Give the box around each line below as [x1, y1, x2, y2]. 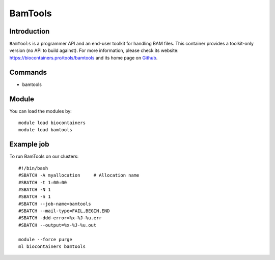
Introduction [9, 27, 50, 36]
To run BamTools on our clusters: [9, 153, 79, 160]
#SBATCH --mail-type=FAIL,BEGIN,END [18, 208, 110, 214]
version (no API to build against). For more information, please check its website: [9, 47, 179, 53]
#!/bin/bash [18, 165, 48, 171]
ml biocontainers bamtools [18, 244, 86, 249]
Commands [9, 68, 47, 76]
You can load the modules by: [9, 108, 72, 114]
